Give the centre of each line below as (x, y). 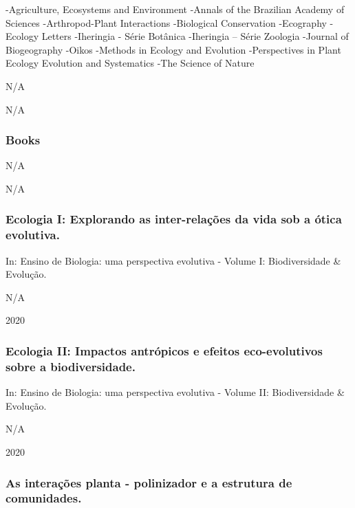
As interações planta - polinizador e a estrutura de (149, 482)
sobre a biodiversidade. (71, 366)
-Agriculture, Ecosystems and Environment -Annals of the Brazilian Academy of (175, 9)
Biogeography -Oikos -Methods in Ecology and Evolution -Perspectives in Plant (173, 49)
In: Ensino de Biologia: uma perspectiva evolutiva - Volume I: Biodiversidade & (173, 260)
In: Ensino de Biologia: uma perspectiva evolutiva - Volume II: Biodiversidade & (175, 392)
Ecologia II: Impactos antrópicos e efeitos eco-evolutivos (164, 351)
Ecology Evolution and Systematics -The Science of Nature (130, 63)
